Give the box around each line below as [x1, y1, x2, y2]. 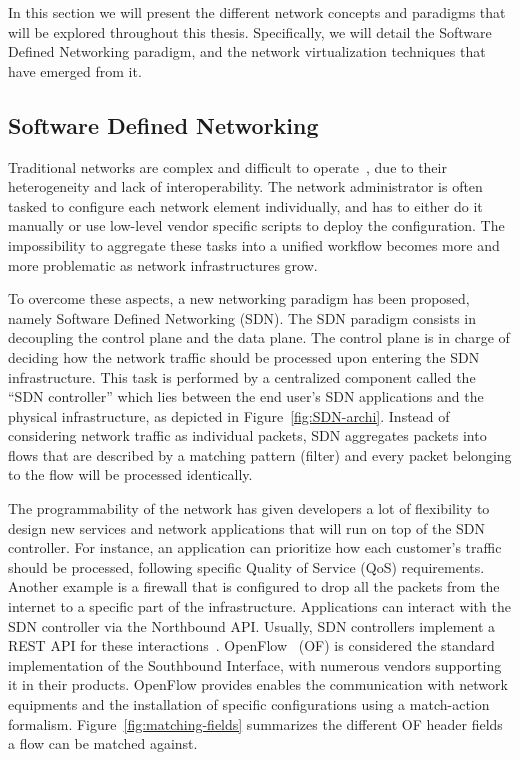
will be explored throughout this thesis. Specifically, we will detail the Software [8, 21, 492, 42]
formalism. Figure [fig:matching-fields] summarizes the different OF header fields [8, 713, 503, 734]
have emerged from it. [8, 60, 142, 81]
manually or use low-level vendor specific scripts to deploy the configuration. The [8, 215, 505, 236]
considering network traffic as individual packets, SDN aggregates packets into [8, 425, 487, 446]
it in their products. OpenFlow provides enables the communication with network [8, 674, 508, 695]
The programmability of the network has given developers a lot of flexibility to [8, 498, 490, 519]
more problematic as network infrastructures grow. [8, 254, 318, 275]
